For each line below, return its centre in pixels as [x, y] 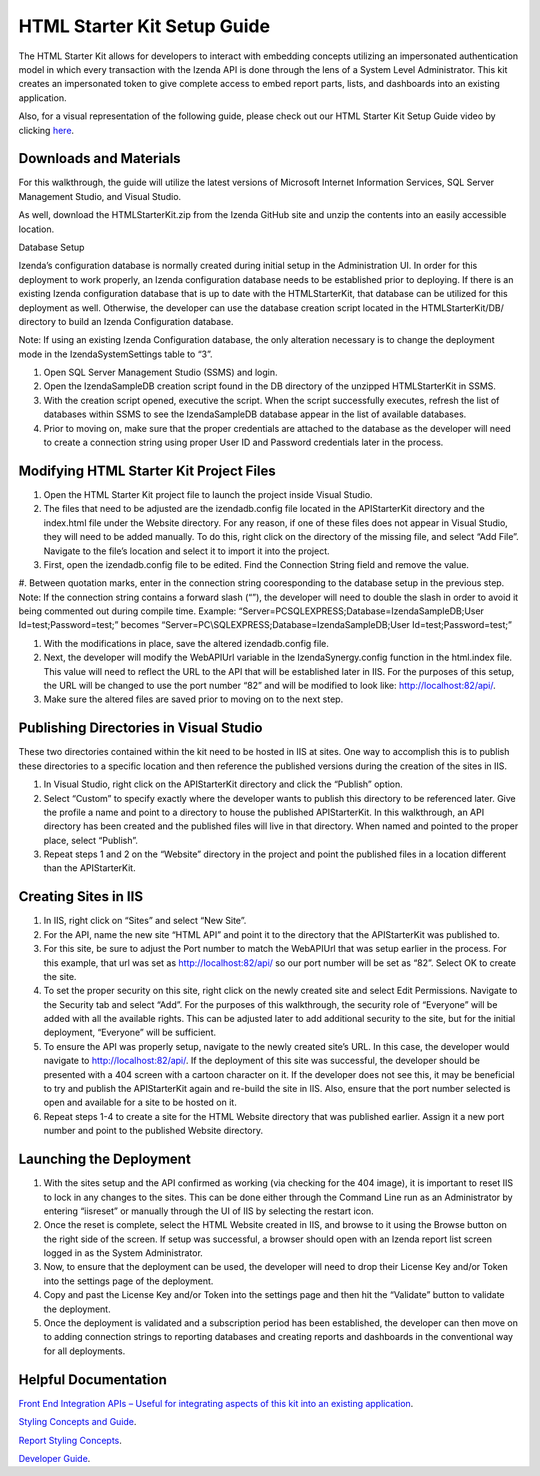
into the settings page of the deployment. [128, 1281]
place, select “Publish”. [91, 840]
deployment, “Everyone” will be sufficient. [130, 1032]
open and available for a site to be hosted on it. [140, 1102]
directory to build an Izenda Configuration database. [126, 321]
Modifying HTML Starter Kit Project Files [147, 470]
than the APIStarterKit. [89, 868]
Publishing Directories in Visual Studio [140, 728]
